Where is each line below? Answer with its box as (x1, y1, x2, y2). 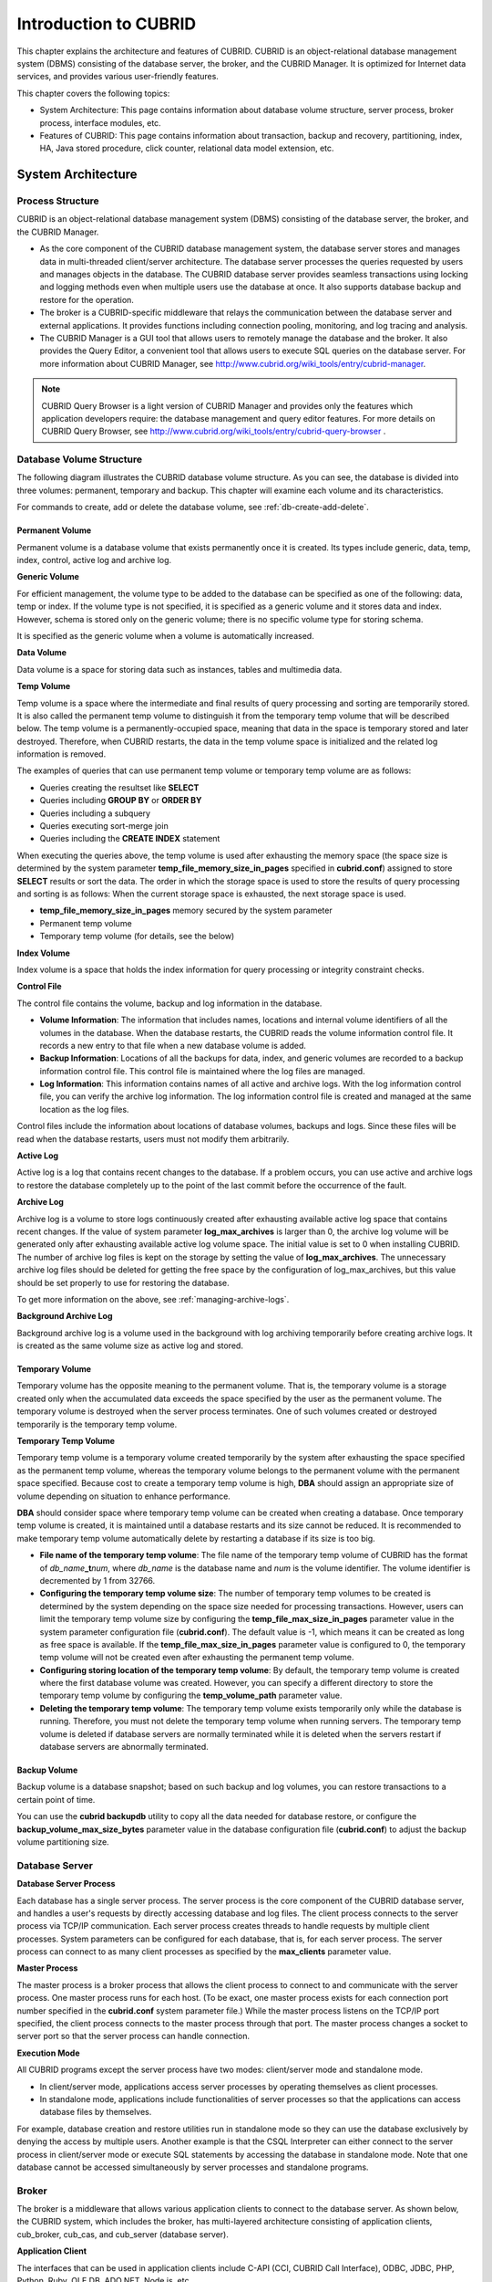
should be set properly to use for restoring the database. (16, 1277, 230, 1288)
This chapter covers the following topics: (16, 88, 170, 99)
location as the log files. (39, 1104, 129, 1115)
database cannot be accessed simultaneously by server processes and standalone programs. (16, 2162, 369, 2172)
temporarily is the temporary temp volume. (16, 1418, 178, 1429)
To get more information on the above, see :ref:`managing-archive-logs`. (16, 1293, 290, 1304)
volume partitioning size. (16, 1836, 109, 1848)
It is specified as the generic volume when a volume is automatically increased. (16, 630, 314, 641)
